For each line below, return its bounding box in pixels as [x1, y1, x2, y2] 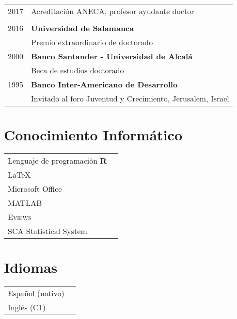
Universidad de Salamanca [31, 22, 134, 34]
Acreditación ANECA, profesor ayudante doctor [31, 5, 194, 17]
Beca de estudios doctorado [31, 65, 124, 76]
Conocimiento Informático [4, 125, 182, 145]
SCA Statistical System [8, 225, 87, 237]
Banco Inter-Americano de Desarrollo [31, 79, 178, 90]
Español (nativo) [8, 287, 64, 299]
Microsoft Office [8, 183, 62, 195]
